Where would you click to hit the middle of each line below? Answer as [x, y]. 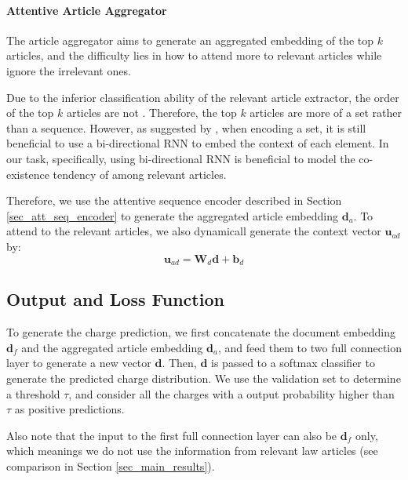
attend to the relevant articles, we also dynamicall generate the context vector [194, 231]
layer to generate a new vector [79, 363]
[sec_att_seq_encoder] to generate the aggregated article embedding [172, 215]
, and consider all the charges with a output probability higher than [231, 393]
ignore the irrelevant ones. [69, 70]
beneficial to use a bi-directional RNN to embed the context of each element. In [198, 143]
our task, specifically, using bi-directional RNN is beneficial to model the [181, 158]
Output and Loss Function [115, 299]
